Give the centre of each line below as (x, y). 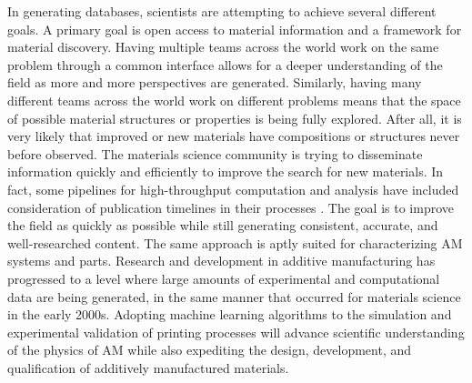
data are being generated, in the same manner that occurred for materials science (234, 296)
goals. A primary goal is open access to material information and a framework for (235, 29)
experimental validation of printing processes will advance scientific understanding (236, 332)
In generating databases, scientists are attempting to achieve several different (222, 11)
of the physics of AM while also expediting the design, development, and (210, 350)
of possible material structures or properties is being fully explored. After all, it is (235, 118)
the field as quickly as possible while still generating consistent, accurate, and (223, 225)
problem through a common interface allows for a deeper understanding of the (225, 64)
